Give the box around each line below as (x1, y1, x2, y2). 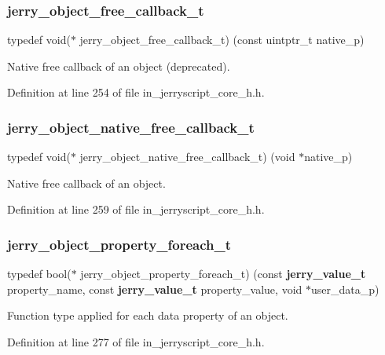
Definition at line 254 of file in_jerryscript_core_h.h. (7, 84, 265, 101)
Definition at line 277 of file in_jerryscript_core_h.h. (7, 334, 265, 350)
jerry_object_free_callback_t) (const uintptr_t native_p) (79, 31, 365, 48)
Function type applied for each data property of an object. (7, 307, 288, 324)
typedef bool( (7, 265, 71, 282)
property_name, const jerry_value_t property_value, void (7, 280, 302, 297)
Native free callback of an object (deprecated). (7, 57, 230, 74)
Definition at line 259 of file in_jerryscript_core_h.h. (7, 201, 265, 218)
